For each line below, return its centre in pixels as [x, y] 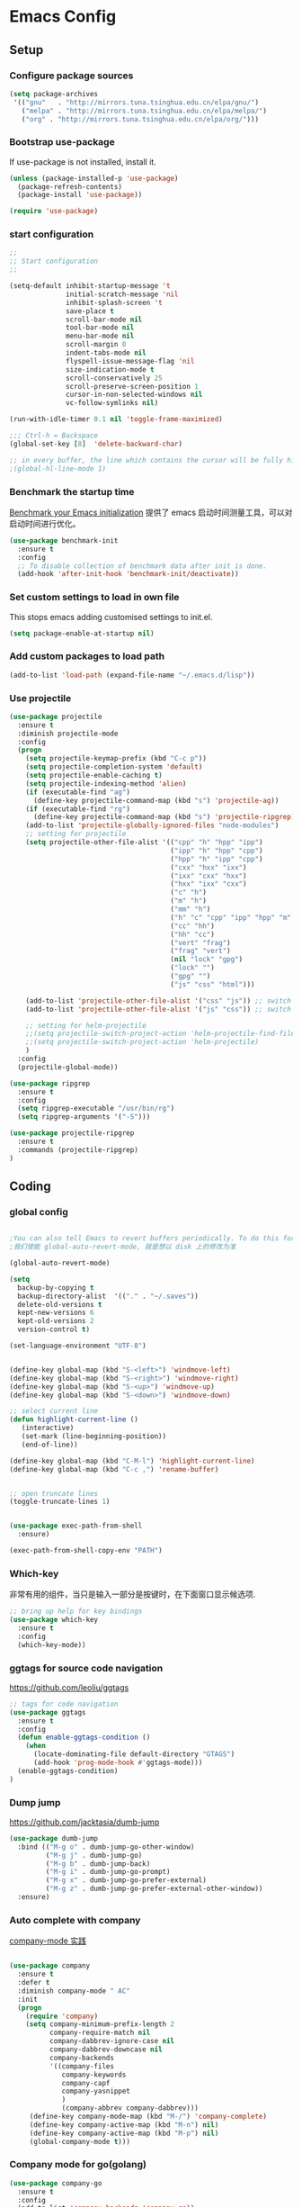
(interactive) [48, 1428]
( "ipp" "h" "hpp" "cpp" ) [217, 851]
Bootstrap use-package [62, 142]
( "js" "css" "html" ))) [213, 984]
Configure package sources [71, 76]
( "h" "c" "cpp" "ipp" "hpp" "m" [231, 917]
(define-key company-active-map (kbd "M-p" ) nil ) [124, 2133]
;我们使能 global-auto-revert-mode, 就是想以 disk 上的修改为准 [123, 1247]
